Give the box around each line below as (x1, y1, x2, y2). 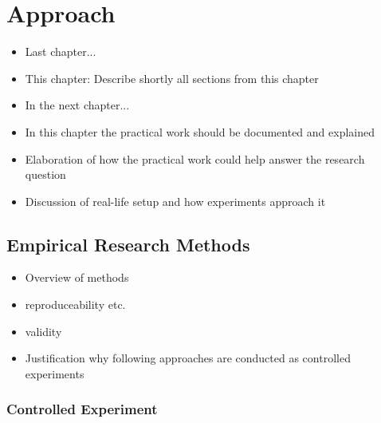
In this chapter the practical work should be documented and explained (25, 123, 375, 140)
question (25, 166, 66, 183)
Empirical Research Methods (6, 231, 250, 256)
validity (25, 322, 62, 339)
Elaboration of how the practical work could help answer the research (25, 150, 365, 167)
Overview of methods (25, 269, 129, 286)
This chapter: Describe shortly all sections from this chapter (25, 69, 319, 86)
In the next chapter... (25, 97, 130, 113)
